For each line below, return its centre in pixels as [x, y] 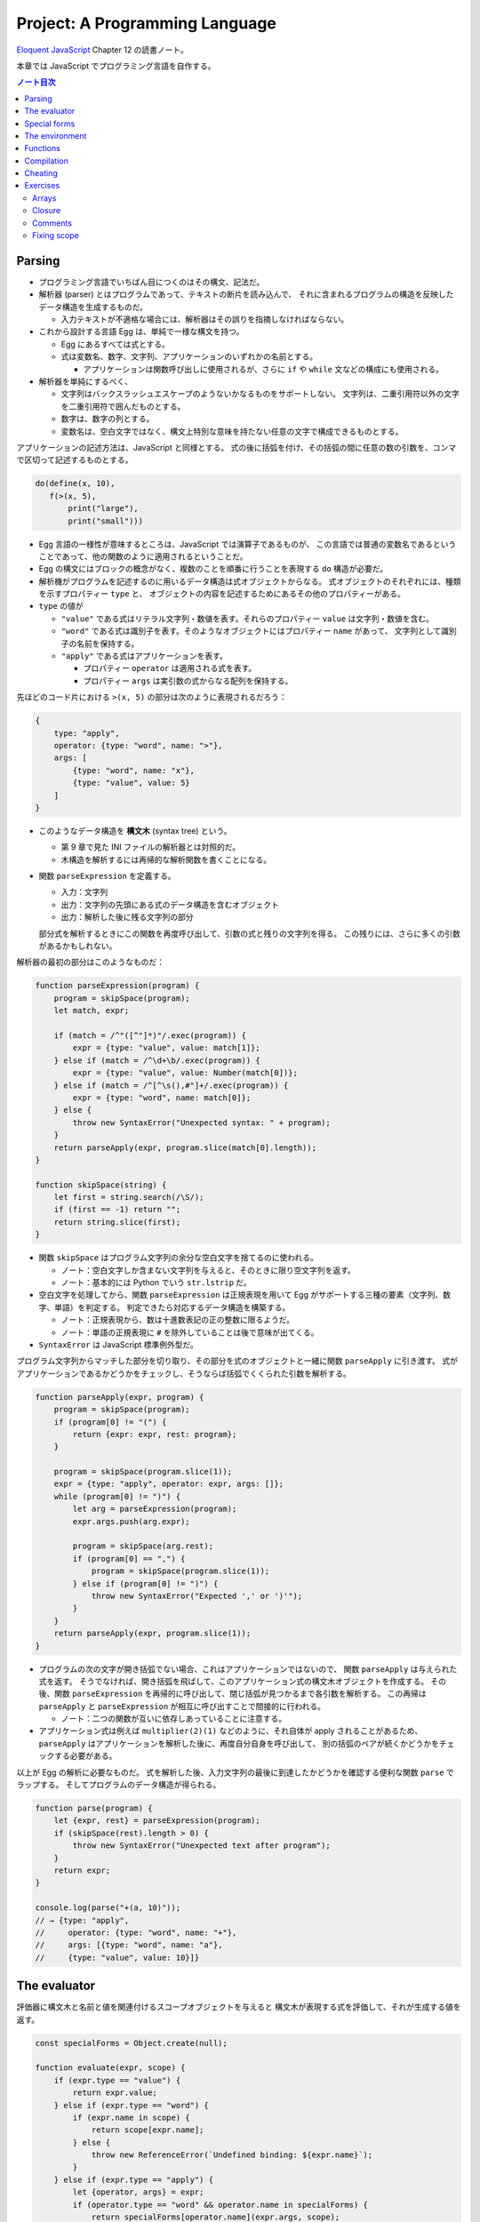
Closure [47, 211]
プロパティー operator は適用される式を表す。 [170, 668]
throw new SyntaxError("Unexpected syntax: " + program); [201, 1123]
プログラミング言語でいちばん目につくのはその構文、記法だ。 [152, 282]
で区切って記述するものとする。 [75, 460]
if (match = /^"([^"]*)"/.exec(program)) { [150, 1035]
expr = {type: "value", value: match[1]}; [167, 1048]
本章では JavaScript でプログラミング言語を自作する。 [116, 66]
